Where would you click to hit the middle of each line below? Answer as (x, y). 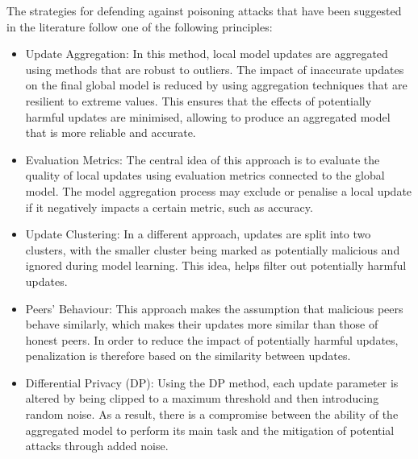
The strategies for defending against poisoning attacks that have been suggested (204, 10)
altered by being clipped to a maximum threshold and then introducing (202, 398)
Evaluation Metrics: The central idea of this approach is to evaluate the (203, 159)
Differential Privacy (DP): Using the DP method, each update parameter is (212, 382)
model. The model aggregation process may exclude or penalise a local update (219, 190)
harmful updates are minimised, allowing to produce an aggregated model (208, 116)
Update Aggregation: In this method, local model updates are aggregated (207, 54)
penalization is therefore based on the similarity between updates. (188, 356)
